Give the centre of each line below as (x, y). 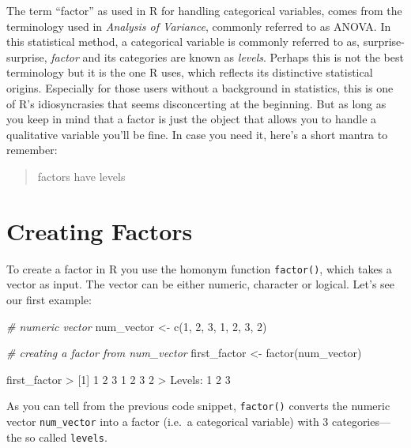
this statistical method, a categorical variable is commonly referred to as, (183, 41)
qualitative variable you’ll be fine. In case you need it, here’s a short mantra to (197, 134)
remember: (32, 150)
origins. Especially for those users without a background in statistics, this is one (200, 87)
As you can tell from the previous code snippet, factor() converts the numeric (198, 406)
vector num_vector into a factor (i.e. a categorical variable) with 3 (168, 421)
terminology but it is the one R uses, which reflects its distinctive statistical (190, 72)
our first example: (49, 299)
